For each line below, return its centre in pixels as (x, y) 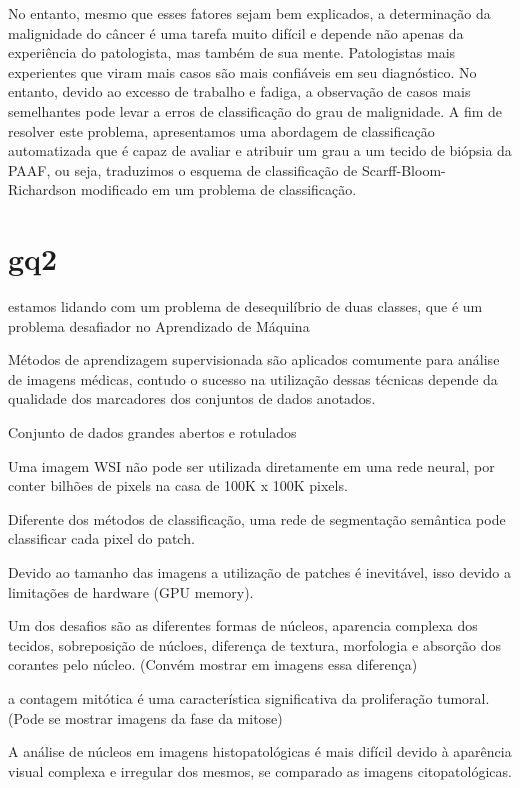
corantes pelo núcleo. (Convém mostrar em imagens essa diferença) (213, 664)
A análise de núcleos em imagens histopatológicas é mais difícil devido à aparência (260, 751)
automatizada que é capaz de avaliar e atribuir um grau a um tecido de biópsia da (260, 150)
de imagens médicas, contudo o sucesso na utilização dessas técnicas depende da (253, 378)
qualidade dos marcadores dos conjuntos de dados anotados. (192, 398)
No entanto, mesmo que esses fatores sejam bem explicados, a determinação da (249, 13)
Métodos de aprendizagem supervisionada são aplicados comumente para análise (254, 359)
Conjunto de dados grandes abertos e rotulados (152, 432)
